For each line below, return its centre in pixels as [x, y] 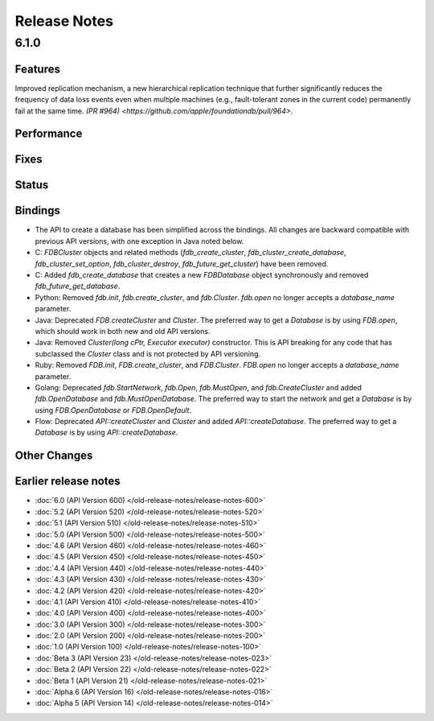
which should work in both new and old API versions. [123, 331]
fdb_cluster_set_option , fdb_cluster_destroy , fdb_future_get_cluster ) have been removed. [182, 264]
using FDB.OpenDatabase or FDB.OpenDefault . [113, 410]
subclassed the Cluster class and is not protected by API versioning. [148, 353]
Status [32, 185]
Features [37, 69]
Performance [49, 134]
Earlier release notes [68, 482]
